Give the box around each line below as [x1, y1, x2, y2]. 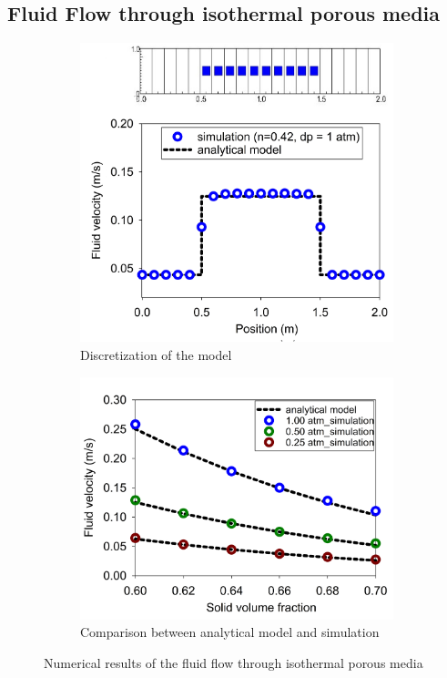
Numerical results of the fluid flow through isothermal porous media [44, 653, 423, 673]
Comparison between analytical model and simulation [80, 622, 380, 642]
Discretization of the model [80, 344, 232, 364]
